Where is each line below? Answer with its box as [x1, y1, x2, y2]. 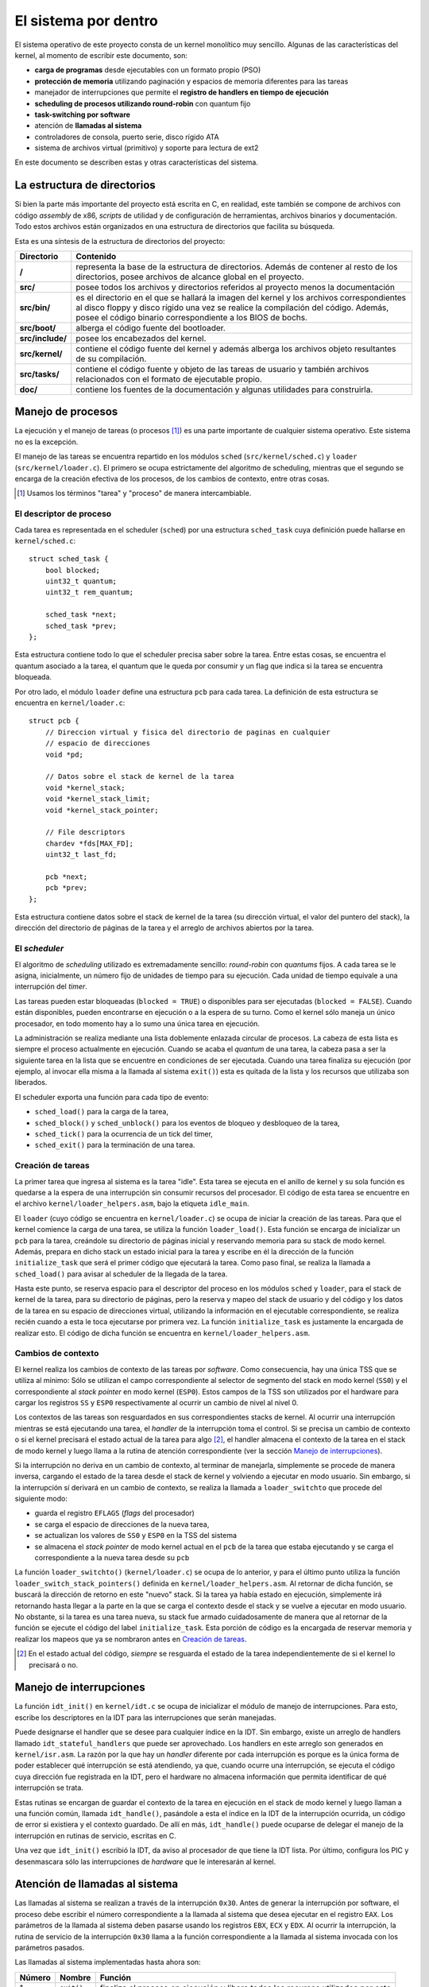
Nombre [60, 1972, 91, 1983]
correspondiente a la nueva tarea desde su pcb [34, 1553, 190, 1563]
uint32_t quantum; [44, 577, 118, 586]
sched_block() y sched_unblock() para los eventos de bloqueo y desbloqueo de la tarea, [34, 1117, 341, 1128]
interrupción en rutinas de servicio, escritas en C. [14, 1830, 176, 1840]
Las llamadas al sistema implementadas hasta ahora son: [14, 1958, 202, 1967]
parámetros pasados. [14, 1943, 85, 1952]
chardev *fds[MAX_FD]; [44, 839, 134, 848]
